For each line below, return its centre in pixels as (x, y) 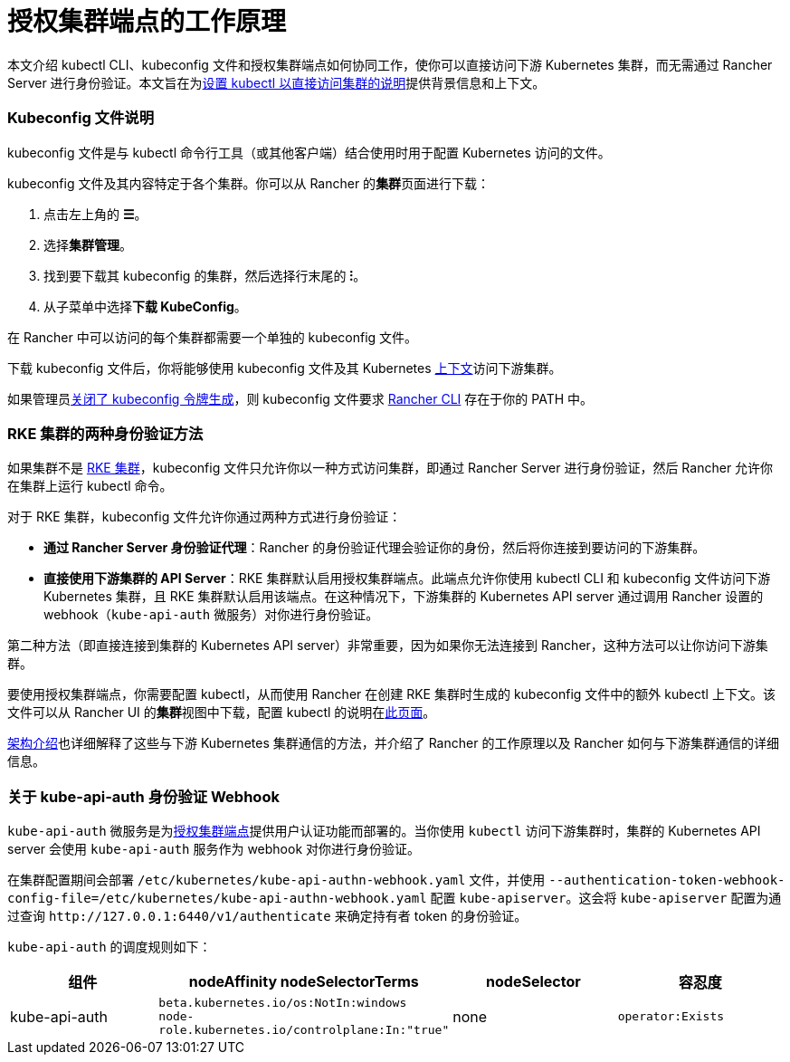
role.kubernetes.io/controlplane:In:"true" (304, 1030)
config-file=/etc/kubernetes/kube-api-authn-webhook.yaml (217, 898)
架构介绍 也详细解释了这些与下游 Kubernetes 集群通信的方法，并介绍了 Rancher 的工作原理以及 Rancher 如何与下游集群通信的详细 (394, 743)
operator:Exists (671, 1016)
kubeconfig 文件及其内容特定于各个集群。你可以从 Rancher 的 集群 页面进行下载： (249, 183)
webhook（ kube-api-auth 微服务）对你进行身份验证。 (211, 615)
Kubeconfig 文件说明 (81, 118)
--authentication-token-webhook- (667, 880)
